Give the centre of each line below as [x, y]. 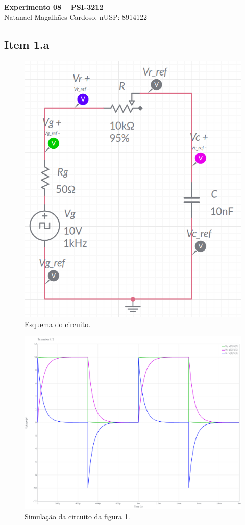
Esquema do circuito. [58, 324]
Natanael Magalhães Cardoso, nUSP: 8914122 [76, 17]
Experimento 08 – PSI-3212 [54, 7]
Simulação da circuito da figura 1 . [77, 517]
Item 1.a [27, 44]
